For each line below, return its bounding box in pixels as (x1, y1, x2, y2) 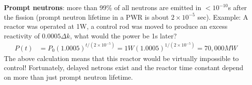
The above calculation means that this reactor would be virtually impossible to (4, 53, 239, 63)
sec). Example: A (197, 12, 248, 22)
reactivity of (4, 30, 40, 40)
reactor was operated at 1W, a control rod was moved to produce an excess (4, 21, 228, 31)
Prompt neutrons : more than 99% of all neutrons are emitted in (4, 2, 202, 12)
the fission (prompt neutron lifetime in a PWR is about (4, 12, 169, 22)
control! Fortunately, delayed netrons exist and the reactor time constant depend (4, 62, 244, 73)
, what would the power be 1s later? (70, 30, 177, 40)
